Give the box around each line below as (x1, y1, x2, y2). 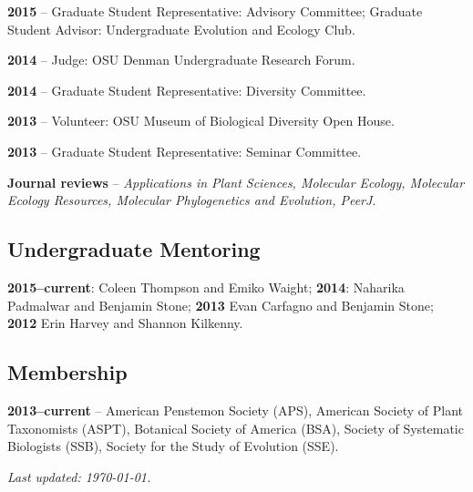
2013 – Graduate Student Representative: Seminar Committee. (7, 141, 362, 160)
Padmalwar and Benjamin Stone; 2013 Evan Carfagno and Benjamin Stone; (7, 295, 434, 314)
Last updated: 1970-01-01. (7, 466, 151, 486)
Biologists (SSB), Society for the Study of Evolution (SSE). (7, 436, 339, 456)
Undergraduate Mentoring (7, 235, 261, 263)
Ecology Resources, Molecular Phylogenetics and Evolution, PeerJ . (7, 190, 376, 210)
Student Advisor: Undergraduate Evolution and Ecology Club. (7, 19, 355, 38)
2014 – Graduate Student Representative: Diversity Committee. (7, 80, 366, 99)
